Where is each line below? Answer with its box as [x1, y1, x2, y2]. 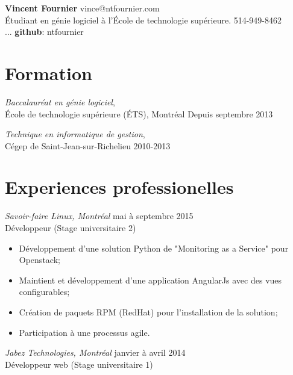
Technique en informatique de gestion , [5, 128, 145, 140]
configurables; [19, 285, 70, 298]
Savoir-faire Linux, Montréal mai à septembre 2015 [5, 209, 194, 222]
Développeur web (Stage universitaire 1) [5, 358, 153, 370]
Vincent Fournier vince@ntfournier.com [5, 2, 160, 14]
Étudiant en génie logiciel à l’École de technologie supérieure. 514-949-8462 [5, 13, 282, 26]
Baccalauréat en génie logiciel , [5, 95, 115, 108]
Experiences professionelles [5, 175, 234, 199]
